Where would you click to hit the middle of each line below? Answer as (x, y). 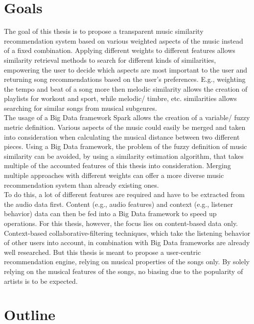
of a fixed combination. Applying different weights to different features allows (120, 50)
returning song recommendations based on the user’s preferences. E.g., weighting (125, 79)
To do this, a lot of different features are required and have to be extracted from (124, 194)
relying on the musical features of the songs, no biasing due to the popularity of (124, 271)
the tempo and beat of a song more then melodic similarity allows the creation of (126, 88)
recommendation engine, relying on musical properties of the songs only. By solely (127, 262)
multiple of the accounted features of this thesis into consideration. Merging (117, 165)
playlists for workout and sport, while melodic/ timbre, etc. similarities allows (120, 98)
